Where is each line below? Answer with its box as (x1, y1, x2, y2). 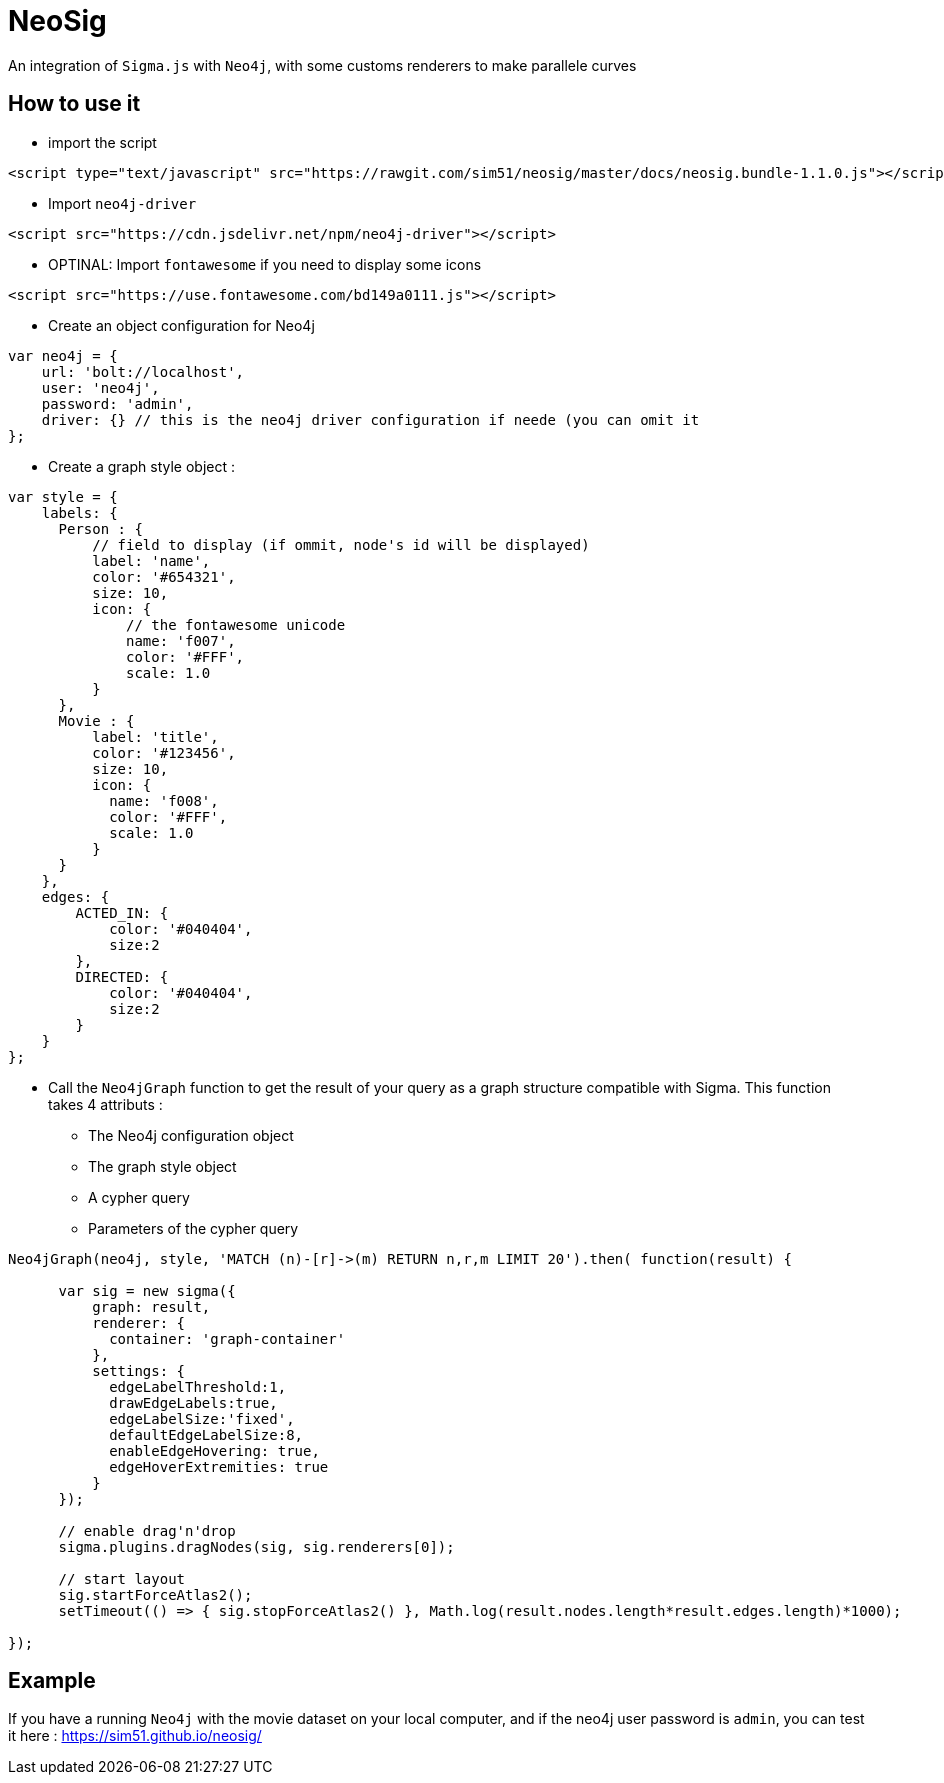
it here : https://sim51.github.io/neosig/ (8, 1727, 262, 1745)
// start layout (58, 1570, 186, 1587)
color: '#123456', (92, 744, 236, 761)
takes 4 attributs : (48, 1095, 163, 1113)
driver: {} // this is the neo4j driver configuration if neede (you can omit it (41, 411, 700, 428)
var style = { (8, 488, 118, 505)
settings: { (92, 1362, 186, 1379)
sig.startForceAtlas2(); (58, 1586, 253, 1603)
